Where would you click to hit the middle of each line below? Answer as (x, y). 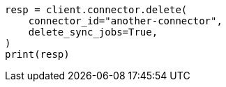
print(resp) (37, 54)
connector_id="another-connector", (125, 21)
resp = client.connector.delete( (96, 10)
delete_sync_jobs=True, (93, 32)
